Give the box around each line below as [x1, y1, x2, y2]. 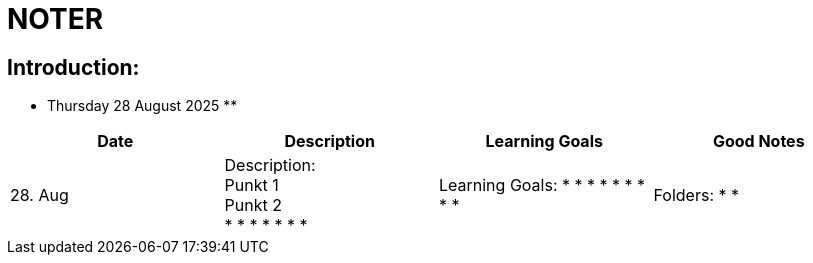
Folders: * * [653, 185, 740, 206]
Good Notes [712, 131, 805, 152]
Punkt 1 [224, 175, 279, 196]
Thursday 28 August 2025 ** [47, 97, 238, 115]
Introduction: [7, 54, 140, 80]
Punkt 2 [224, 195, 282, 216]
